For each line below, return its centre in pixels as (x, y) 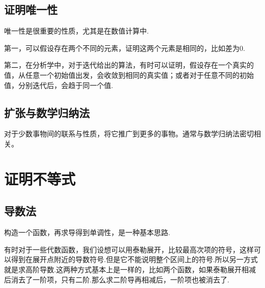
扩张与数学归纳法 (47, 112)
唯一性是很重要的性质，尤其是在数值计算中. (76, 31)
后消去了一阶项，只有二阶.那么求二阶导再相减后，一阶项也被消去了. (117, 279)
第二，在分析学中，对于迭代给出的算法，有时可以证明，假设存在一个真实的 (129, 65)
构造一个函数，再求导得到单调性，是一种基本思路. (87, 232)
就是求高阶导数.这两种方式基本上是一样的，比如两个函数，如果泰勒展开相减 (130, 269)
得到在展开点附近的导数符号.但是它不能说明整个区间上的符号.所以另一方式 (134, 259)
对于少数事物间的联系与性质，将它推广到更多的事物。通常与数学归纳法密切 (129, 134)
